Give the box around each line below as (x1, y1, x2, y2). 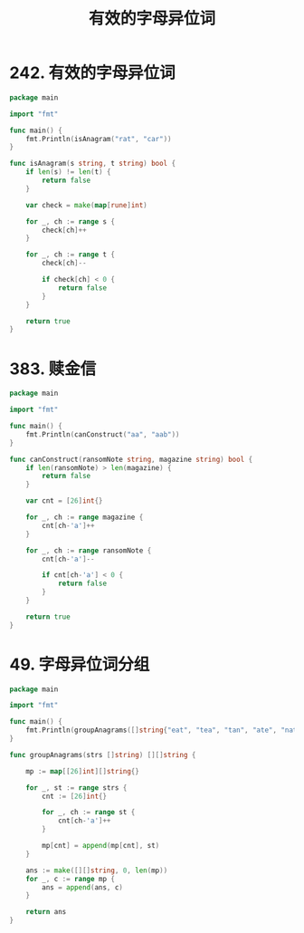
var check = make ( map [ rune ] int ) (25, 200, 147, 209)
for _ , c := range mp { (25, 874, 116, 883)
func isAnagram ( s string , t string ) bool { (9, 159, 176, 168)
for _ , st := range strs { (25, 783, 128, 793)
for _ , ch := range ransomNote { (25, 545, 152, 555)
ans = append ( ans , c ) (42, 882, 124, 892)
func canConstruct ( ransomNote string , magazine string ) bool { (9, 455, 253, 464)
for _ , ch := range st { (42, 808, 136, 817)
